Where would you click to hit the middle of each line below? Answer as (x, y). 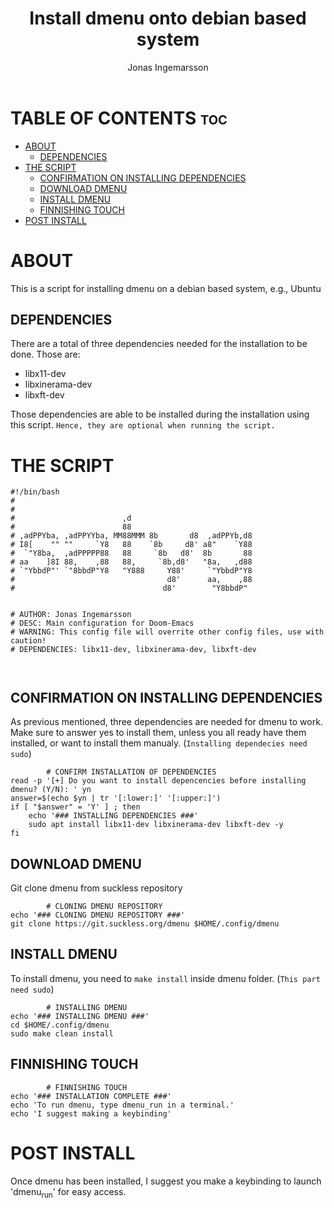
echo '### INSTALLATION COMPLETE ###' (91, 1096)
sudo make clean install (62, 1033)
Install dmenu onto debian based (168, 18)
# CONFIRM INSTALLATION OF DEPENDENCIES (131, 772)
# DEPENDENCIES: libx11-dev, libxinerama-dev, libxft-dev (133, 650)
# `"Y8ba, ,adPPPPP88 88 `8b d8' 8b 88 (131, 553)
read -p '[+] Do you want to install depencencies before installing (158, 781)
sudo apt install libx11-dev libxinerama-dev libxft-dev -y (156, 825)
